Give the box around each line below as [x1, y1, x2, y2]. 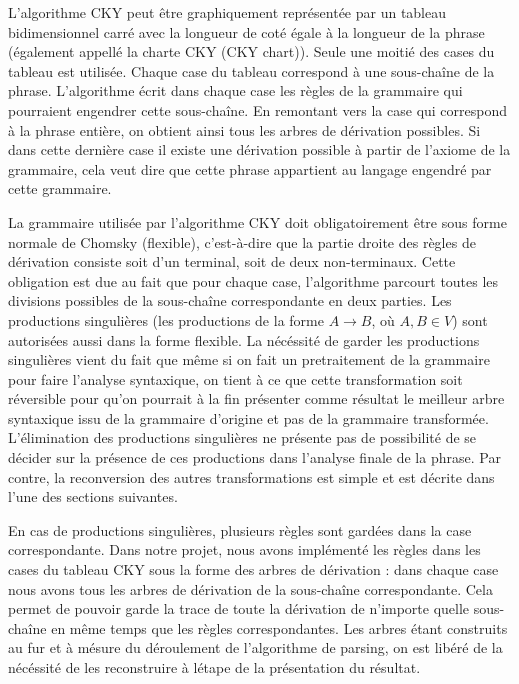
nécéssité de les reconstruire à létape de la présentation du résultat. [8, 657, 421, 677]
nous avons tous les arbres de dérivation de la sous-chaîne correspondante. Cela [8, 578, 493, 599]
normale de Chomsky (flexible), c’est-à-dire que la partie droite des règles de [8, 231, 476, 252]
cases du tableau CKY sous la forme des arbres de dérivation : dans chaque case [8, 559, 499, 580]
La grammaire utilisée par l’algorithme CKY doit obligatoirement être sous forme [8, 211, 507, 232]
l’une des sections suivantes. [8, 486, 178, 507]
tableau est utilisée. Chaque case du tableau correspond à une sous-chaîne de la [8, 60, 495, 81]
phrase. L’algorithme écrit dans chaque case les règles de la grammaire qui [8, 80, 463, 101]
